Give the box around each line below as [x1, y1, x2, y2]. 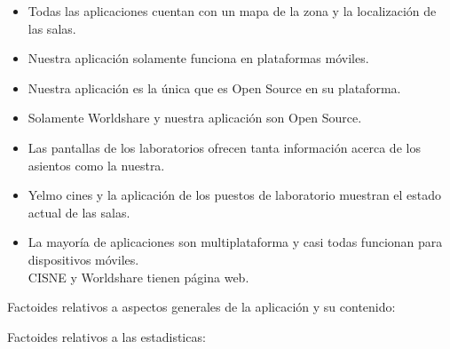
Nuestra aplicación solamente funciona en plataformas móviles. [28, 49, 369, 67]
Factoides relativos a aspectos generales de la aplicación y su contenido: [7, 297, 396, 316]
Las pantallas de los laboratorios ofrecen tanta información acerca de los [28, 138, 421, 156]
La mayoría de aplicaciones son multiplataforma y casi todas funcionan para [28, 233, 443, 251]
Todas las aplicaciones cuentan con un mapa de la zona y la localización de [28, 2, 437, 20]
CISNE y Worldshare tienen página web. [28, 267, 249, 286]
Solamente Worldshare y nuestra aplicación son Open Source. [28, 108, 362, 127]
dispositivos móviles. [28, 250, 139, 268]
